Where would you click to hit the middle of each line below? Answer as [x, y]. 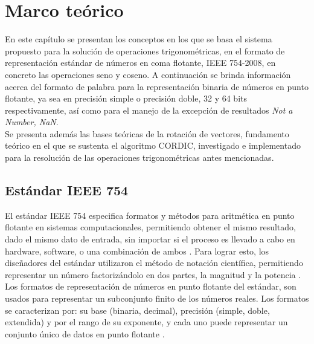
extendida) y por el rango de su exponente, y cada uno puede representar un [146, 322]
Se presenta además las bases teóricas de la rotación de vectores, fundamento [147, 133]
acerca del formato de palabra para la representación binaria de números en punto [157, 86]
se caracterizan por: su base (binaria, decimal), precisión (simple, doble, [137, 310]
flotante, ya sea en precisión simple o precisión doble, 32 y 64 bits [126, 98]
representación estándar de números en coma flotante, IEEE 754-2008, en [140, 63]
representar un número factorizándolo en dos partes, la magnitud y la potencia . [153, 274]
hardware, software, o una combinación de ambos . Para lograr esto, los [137, 251]
